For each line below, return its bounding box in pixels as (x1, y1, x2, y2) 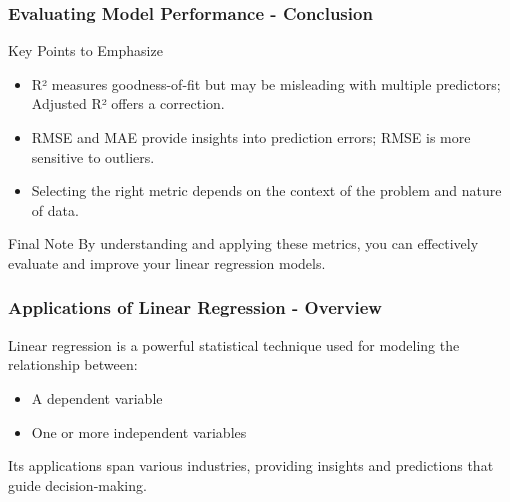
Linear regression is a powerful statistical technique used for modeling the (8, 334, 460, 355)
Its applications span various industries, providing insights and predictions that (8, 455, 494, 476)
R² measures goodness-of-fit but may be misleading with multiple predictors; (31, 73, 501, 94)
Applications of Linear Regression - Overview (8, 295, 382, 320)
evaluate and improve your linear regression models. (8, 252, 326, 273)
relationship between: (8, 354, 138, 375)
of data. (31, 199, 79, 220)
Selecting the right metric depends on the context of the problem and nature (31, 180, 502, 201)
